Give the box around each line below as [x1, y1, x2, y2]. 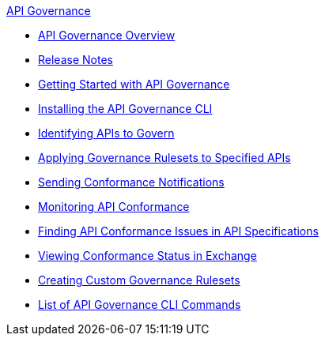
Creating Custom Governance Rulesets [38, 273, 240, 287]
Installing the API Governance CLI [38, 102, 213, 115]
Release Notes [38, 53, 113, 66]
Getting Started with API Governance [38, 77, 230, 91]
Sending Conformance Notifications [38, 175, 225, 189]
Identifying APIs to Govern [38, 126, 175, 140]
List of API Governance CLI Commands [38, 298, 241, 311]
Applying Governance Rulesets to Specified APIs [38, 151, 291, 164]
